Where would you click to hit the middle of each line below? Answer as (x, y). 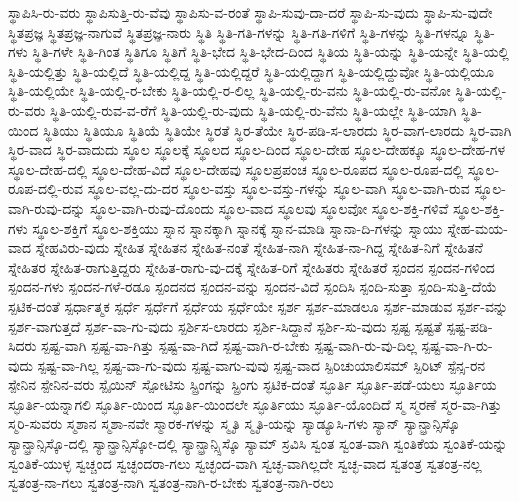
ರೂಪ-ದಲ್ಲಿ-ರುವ (46, 188)
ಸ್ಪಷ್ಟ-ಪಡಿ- (469, 325)
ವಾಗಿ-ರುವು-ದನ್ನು (47, 207)
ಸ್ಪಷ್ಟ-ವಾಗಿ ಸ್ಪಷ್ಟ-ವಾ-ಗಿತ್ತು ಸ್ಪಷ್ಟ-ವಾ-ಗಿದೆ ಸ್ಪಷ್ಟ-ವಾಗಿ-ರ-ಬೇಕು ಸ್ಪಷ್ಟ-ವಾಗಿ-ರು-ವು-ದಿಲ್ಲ (228, 345)
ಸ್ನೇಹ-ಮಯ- (477, 227)
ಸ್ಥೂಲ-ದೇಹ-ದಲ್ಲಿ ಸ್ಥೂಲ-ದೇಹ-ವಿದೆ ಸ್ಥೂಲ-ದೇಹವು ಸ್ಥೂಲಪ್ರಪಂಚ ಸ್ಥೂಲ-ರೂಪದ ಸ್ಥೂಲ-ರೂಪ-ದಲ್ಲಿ (236, 168)
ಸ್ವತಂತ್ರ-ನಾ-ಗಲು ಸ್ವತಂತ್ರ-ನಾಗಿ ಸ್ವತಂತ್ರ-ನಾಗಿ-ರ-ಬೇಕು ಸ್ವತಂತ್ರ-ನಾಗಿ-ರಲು (171, 482)
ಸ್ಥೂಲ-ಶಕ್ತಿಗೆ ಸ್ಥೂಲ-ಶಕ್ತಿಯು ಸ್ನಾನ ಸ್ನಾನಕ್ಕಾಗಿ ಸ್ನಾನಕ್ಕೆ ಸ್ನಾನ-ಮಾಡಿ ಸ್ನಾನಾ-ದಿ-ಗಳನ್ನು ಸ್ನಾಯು (237, 227)
